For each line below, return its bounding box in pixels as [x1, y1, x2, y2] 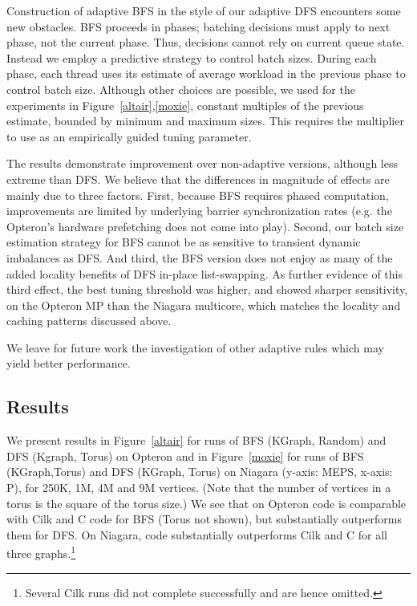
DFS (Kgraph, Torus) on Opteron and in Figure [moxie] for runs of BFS [6, 447, 364, 464]
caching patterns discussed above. [6, 312, 172, 329]
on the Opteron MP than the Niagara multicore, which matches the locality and [6, 296, 401, 313]
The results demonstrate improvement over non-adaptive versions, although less [6, 155, 398, 172]
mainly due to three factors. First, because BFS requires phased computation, [6, 186, 389, 203]
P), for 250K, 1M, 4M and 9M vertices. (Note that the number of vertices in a [6, 479, 391, 496]
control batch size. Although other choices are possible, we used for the [6, 80, 355, 97]
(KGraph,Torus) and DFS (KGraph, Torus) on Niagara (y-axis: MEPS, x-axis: [6, 463, 393, 480]
